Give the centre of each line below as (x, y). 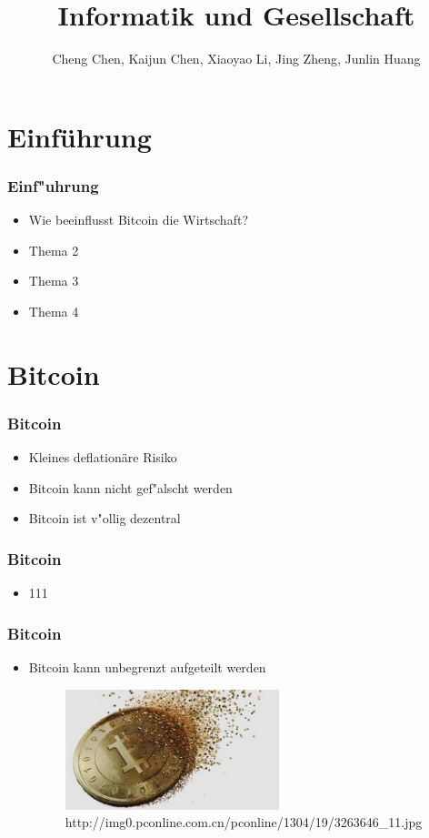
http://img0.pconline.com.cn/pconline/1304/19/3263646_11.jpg (244, 822)
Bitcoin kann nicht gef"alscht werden (130, 487)
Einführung (80, 136)
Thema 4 (54, 311)
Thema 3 (54, 281)
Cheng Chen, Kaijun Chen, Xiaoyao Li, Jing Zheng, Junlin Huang (236, 59)
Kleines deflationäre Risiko (103, 457)
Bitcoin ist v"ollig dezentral (105, 518)
